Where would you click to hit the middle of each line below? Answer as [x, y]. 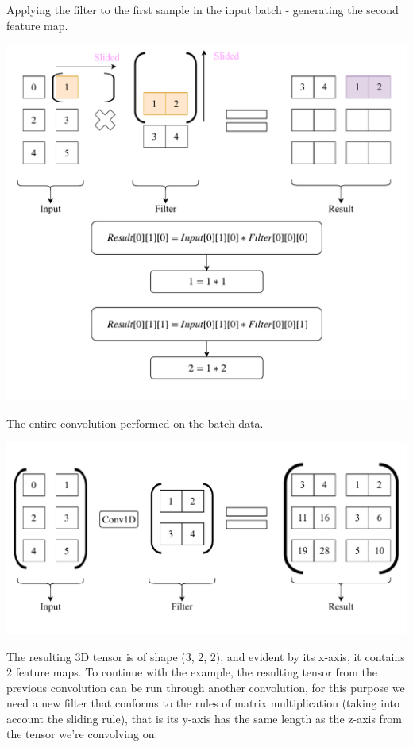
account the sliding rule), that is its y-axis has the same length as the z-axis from [205, 718]
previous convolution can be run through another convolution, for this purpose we [206, 687]
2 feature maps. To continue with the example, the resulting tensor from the [192, 672]
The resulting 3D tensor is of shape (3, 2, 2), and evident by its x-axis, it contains [206, 656]
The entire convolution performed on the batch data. [135, 423]
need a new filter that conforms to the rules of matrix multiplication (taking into [203, 703]
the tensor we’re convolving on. [82, 734]
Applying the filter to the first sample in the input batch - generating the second [203, 10]
